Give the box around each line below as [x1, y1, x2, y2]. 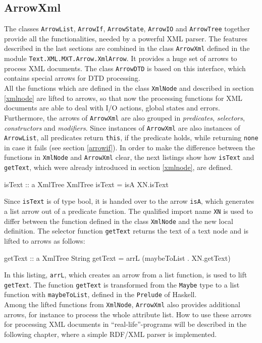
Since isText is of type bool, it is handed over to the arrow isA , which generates [4, 196, 254, 206]
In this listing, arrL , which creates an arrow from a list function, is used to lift [4, 269, 247, 280]
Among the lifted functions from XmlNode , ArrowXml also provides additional [4, 299, 240, 310]
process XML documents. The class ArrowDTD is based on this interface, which [4, 63, 246, 73]
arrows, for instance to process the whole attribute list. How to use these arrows [4, 309, 252, 319]
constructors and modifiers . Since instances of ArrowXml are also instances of [4, 122, 240, 133]
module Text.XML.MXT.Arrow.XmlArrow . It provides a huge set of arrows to [4, 53, 237, 64]
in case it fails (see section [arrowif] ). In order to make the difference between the [4, 142, 255, 152]
